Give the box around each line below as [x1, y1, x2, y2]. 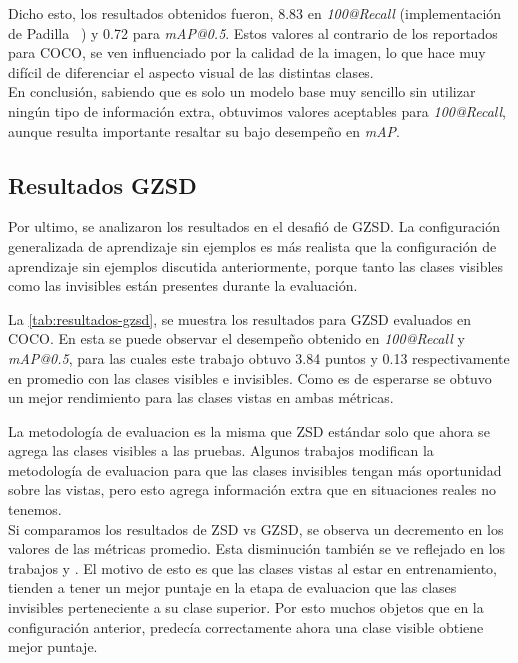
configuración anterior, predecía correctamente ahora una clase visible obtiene [8, 616, 484, 637]
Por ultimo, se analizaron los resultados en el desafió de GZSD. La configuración [8, 216, 500, 237]
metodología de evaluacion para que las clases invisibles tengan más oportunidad [8, 459, 502, 480]
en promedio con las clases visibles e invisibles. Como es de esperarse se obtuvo [8, 367, 492, 388]
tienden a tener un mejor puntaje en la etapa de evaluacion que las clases [8, 577, 457, 598]
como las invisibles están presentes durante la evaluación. [8, 275, 358, 296]
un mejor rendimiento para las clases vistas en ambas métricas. [8, 387, 394, 408]
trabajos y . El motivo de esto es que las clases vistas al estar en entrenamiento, [8, 557, 497, 578]
